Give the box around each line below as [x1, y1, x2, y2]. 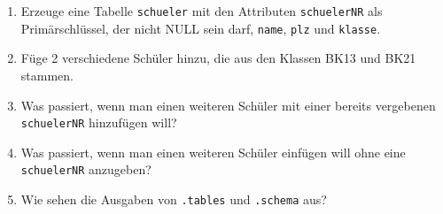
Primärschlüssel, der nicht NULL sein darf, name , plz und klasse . [20, 19, 381, 37]
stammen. [20, 65, 74, 84]
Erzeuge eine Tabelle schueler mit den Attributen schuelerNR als [20, 2, 383, 19]
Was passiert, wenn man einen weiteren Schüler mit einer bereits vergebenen [20, 96, 436, 114]
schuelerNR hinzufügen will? [20, 113, 177, 132]
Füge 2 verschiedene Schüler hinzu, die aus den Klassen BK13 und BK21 [20, 49, 416, 67]
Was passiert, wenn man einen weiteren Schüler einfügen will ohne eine [20, 142, 406, 161]
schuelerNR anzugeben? [20, 160, 152, 179]
